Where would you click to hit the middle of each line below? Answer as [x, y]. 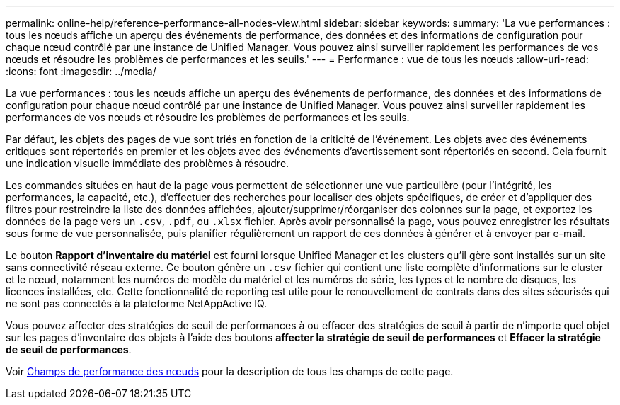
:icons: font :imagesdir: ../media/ [81, 71]
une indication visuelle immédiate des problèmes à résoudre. [148, 163]
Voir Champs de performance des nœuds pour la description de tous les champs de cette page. [230, 371]
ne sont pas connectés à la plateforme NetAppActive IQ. [137, 303]
